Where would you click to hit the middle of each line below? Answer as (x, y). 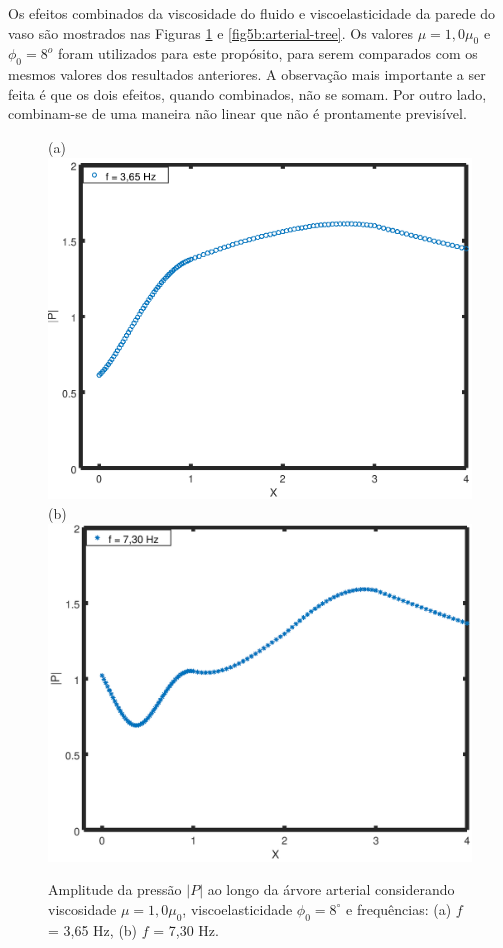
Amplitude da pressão (115, 889)
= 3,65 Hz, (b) (93, 929)
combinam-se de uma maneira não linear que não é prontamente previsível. (237, 113)
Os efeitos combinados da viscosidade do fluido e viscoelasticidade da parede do (252, 13)
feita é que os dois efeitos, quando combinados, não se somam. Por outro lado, (247, 93)
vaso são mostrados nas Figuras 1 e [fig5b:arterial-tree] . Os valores (211, 32)
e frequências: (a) (399, 908)
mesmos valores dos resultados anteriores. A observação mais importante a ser (247, 74)
